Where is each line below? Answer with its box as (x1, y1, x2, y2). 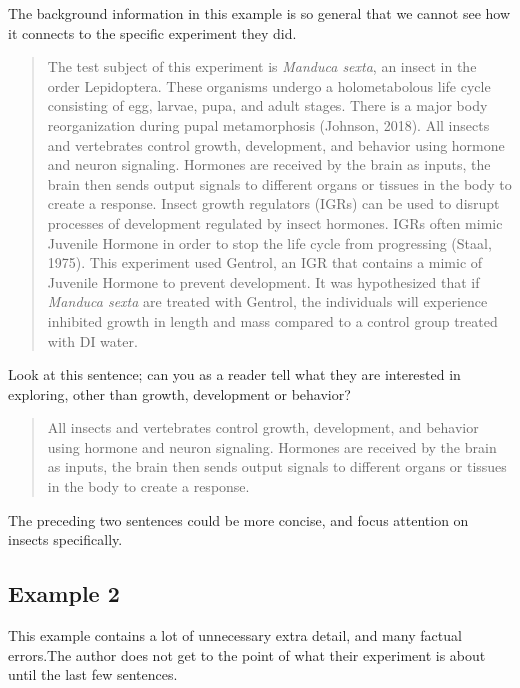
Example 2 (8, 578, 120, 609)
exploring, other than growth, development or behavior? (8, 383, 351, 404)
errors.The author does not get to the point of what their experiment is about (8, 644, 486, 665)
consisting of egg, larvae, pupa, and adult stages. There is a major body (47, 95, 488, 116)
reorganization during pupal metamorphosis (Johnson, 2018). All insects (47, 114, 490, 135)
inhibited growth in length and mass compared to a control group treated (47, 310, 498, 331)
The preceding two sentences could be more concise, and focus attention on (8, 509, 469, 530)
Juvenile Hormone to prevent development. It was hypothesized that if (47, 271, 480, 292)
